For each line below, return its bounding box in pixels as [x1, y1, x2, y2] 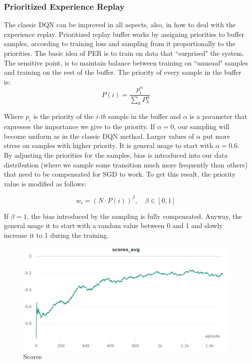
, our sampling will [173, 121, 230, 132]
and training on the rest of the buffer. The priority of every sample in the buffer [4, 67, 242, 77]
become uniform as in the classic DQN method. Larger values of [4, 131, 194, 141]
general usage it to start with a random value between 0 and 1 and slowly [4, 220, 223, 231]
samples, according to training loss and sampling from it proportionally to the [4, 38, 236, 49]
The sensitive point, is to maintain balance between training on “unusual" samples [4, 57, 248, 67]
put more [203, 131, 230, 141]
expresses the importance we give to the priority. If [4, 121, 155, 132]
